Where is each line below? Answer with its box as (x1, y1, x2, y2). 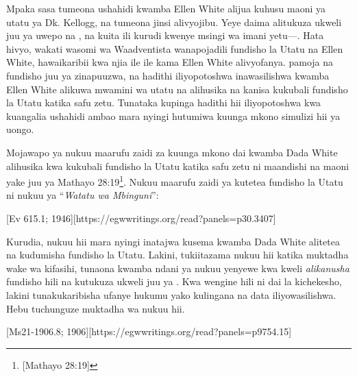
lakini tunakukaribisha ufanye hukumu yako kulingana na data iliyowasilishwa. (6, 287, 336, 302)
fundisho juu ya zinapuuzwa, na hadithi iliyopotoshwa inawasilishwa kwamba (6, 68, 330, 82)
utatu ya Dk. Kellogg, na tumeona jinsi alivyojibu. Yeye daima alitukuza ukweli (6, 14, 342, 29)
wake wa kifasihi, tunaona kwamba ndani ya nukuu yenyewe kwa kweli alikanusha (6, 260, 349, 275)
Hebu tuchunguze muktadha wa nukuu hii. (6, 301, 185, 315)
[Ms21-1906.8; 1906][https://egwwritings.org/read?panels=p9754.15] (6, 324, 292, 339)
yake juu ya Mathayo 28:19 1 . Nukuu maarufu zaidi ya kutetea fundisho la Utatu (6, 173, 343, 188)
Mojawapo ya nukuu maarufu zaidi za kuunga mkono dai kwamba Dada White (6, 145, 338, 159)
